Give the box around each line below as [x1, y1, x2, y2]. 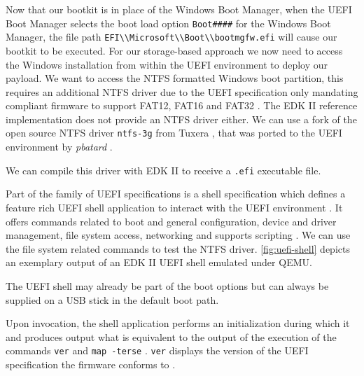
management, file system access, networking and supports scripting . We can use [6, 228, 351, 242]
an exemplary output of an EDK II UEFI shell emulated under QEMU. [6, 255, 312, 270]
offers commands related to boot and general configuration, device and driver [6, 214, 337, 228]
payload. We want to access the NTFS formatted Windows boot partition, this [6, 71, 344, 85]
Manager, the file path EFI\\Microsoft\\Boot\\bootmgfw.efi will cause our [6, 29, 337, 44]
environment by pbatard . [6, 139, 113, 154]
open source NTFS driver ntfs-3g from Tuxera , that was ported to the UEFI [6, 125, 342, 140]
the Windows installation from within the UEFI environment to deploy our [6, 57, 328, 71]
